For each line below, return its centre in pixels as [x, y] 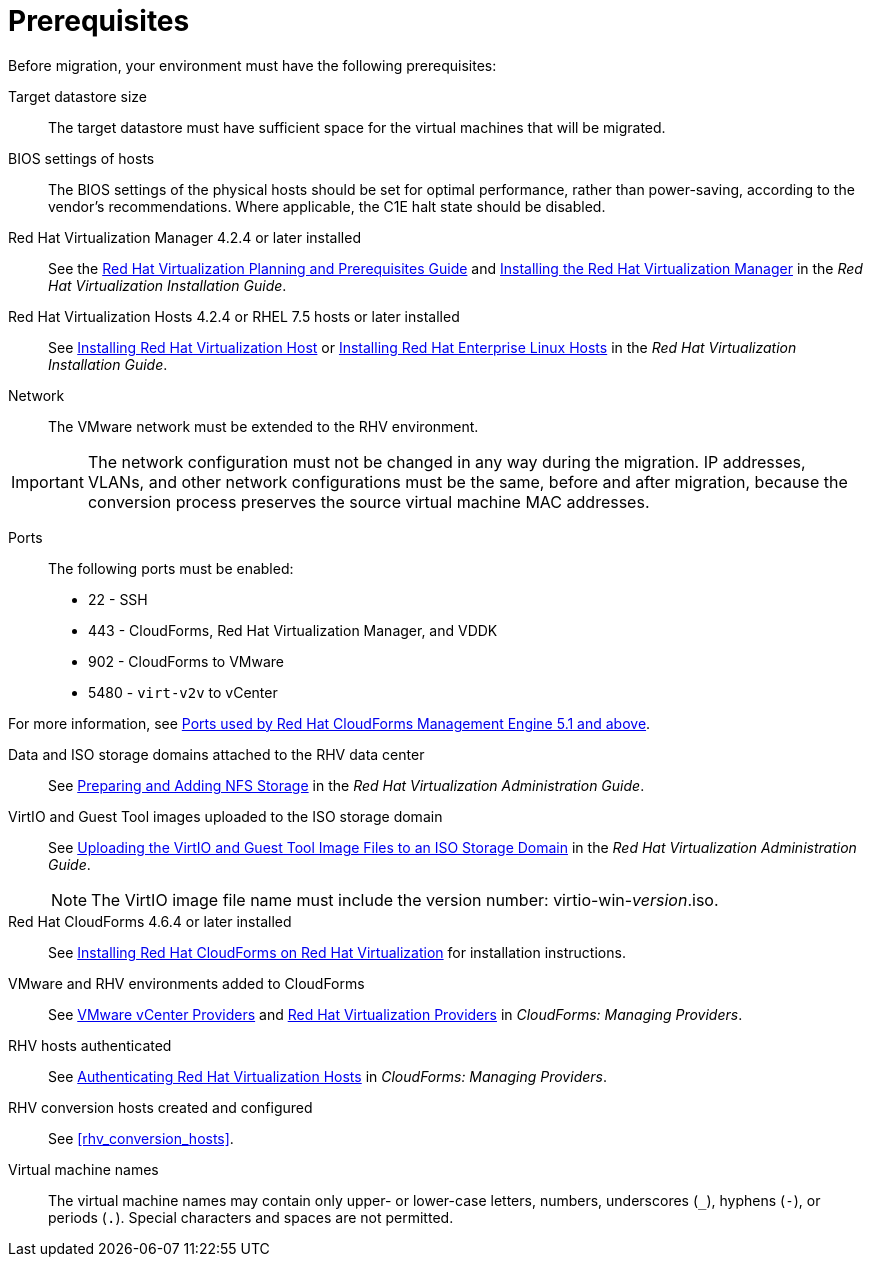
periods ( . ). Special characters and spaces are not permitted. [251, 1217]
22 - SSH [118, 599]
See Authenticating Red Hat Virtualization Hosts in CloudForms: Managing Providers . [327, 1076]
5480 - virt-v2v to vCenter [183, 692]
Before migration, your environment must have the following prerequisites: [252, 65]
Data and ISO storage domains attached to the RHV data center [216, 754]
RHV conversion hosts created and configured [160, 1107]
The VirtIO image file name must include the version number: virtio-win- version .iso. [405, 899]
